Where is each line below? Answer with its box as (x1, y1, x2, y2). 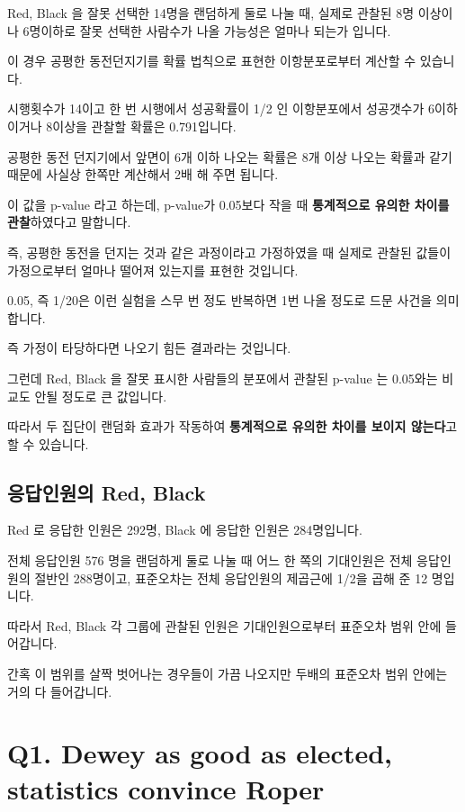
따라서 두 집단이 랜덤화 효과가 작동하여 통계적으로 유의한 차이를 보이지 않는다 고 (7, 417, 458, 436)
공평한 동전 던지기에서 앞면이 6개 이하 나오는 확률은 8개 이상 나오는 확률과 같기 (7, 147, 452, 166)
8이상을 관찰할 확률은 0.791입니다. (46, 116, 237, 135)
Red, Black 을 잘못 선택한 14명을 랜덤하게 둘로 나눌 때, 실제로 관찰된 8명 (7, 4, 415, 22)
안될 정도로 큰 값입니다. (34, 386, 167, 405)
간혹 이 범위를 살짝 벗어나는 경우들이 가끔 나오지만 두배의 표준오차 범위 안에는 (7, 664, 448, 683)
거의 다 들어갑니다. (7, 681, 112, 700)
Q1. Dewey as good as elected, (7, 735, 392, 771)
